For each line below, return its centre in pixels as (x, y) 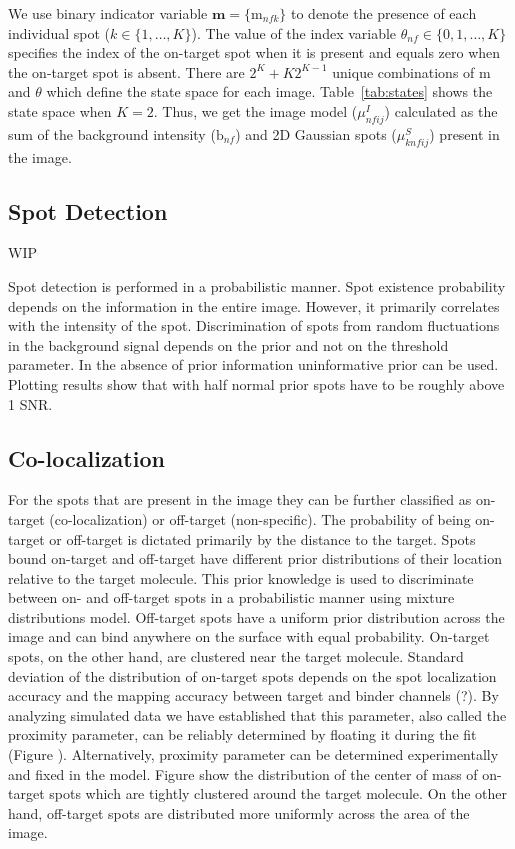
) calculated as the (441, 110)
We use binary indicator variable (108, 13)
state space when (60, 110)
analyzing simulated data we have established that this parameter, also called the (257, 714)
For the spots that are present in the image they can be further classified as (240, 499)
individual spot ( (59, 32)
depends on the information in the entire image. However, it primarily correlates (254, 305)
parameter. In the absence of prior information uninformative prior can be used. (253, 364)
